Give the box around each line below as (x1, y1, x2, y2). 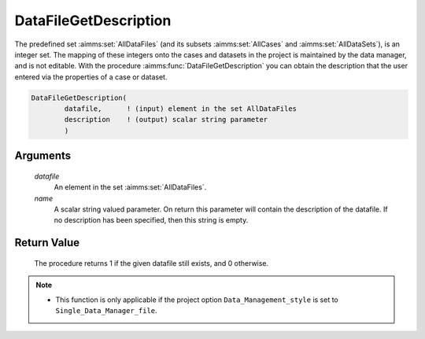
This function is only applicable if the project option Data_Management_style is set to (55, 295, 338, 304)
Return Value (14, 236, 80, 249)
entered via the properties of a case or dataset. (14, 72, 168, 82)
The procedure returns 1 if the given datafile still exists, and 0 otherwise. (34, 258, 269, 267)
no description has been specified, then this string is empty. (54, 216, 249, 225)
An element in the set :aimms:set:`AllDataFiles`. (54, 182, 207, 192)
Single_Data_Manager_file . (55, 306, 157, 315)
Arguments (14, 149, 72, 163)
